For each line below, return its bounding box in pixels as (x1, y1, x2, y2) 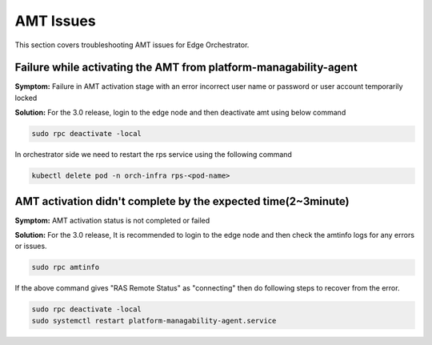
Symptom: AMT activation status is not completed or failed (14, 215, 210, 225)
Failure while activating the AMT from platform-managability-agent (14, 61, 358, 74)
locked (14, 93, 38, 102)
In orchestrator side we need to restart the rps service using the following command (14, 150, 292, 159)
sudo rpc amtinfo (31, 263, 100, 272)
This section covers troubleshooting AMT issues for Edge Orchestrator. (14, 40, 250, 50)
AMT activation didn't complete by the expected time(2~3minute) (14, 195, 350, 208)
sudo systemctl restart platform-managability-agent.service (31, 316, 277, 325)
